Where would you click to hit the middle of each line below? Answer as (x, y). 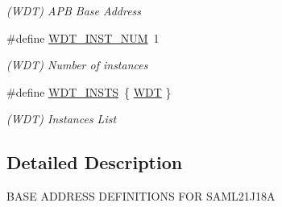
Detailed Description (95, 162)
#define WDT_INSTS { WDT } (89, 91)
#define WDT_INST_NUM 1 (83, 37)
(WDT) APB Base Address (74, 10)
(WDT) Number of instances (77, 65)
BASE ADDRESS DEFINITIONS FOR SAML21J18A (141, 196)
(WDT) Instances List (62, 119)
